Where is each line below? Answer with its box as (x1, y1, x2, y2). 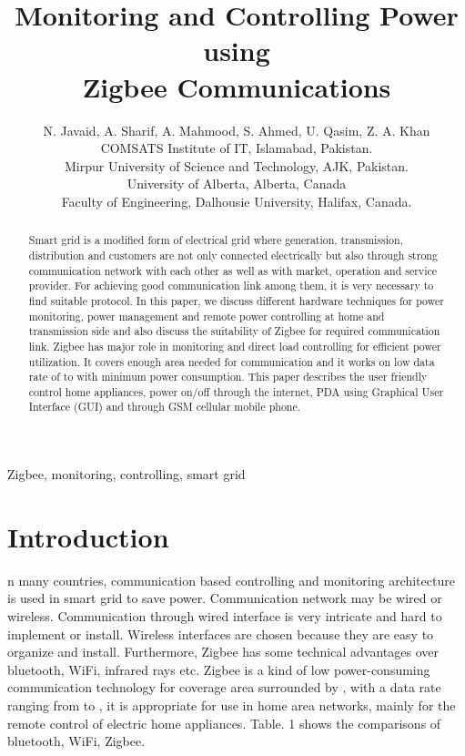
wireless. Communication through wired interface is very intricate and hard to (7, 607, 442, 626)
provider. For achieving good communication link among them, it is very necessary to (28, 278, 434, 293)
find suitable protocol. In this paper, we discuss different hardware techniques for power (28, 292, 444, 308)
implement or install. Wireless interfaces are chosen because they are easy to (7, 624, 434, 643)
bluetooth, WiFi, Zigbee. (7, 731, 146, 751)
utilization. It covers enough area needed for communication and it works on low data (28, 353, 435, 369)
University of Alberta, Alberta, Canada (126, 174, 347, 193)
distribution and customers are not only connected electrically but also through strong (28, 247, 438, 262)
